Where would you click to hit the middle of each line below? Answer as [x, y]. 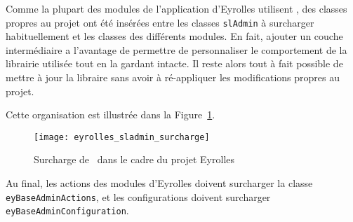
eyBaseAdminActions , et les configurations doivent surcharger [138, 196]
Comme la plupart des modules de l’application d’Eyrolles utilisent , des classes [176, 8]
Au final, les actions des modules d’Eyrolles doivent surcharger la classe [159, 183]
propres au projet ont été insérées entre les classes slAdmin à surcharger [160, 22]
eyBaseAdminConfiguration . [67, 210]
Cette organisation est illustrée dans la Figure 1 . [111, 115]
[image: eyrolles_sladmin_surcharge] [122, 137]
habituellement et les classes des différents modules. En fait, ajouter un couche [174, 36]
